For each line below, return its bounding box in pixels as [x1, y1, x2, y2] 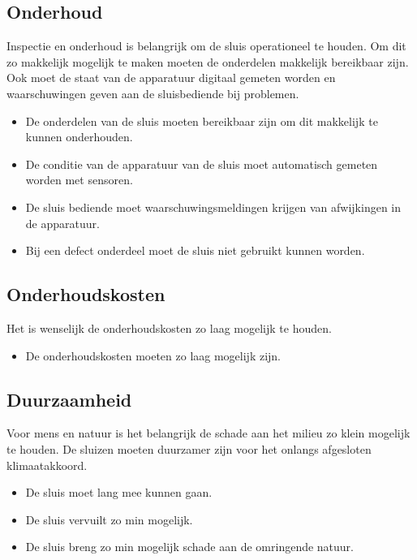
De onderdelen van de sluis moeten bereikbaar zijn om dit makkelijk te [25, 112, 378, 129]
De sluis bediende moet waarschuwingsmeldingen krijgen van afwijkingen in [25, 198, 402, 215]
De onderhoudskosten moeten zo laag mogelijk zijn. [25, 347, 282, 364]
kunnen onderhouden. [25, 128, 133, 145]
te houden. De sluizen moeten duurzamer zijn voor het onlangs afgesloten [6, 440, 372, 457]
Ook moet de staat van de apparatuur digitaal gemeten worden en [6, 69, 336, 86]
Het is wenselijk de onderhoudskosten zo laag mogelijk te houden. [6, 319, 332, 336]
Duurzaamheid [6, 386, 132, 411]
